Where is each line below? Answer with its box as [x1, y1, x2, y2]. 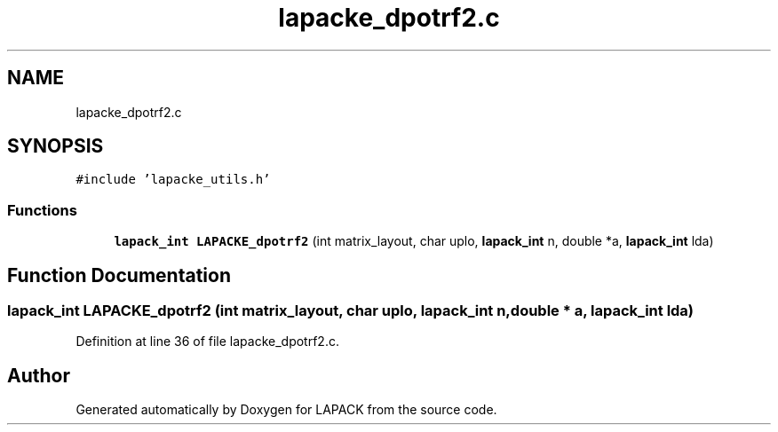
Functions [7, 200, 77, 219]
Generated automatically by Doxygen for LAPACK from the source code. [75, 402, 497, 418]
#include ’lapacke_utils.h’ [75, 172, 271, 187]
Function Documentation [7, 263, 231, 287]
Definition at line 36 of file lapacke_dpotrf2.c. [75, 334, 339, 350]
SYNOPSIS [7, 135, 104, 158]
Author [7, 364, 70, 387]
